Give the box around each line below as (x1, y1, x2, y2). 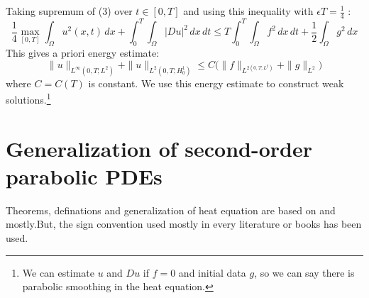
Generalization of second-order (6, 133, 312, 162)
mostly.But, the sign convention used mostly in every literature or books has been (6, 216, 362, 231)
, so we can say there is (254, 265, 355, 280)
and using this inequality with (183, 4, 314, 18)
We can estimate (22, 265, 94, 280)
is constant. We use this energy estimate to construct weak (88, 75, 344, 90)
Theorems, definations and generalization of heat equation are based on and (6, 202, 336, 217)
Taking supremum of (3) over (6, 4, 133, 18)
